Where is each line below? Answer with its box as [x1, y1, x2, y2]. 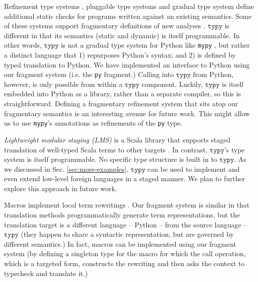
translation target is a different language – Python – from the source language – [4, 219, 247, 229]
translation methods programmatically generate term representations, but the [4, 210, 240, 220]
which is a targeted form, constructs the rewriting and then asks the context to [4, 258, 245, 269]
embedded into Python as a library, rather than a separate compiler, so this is [4, 88, 241, 99]
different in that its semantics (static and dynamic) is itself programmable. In [4, 30, 240, 40]
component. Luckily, [141, 78, 203, 89]
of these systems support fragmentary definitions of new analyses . [4, 20, 205, 31]
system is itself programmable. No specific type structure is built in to [4, 154, 217, 164]
